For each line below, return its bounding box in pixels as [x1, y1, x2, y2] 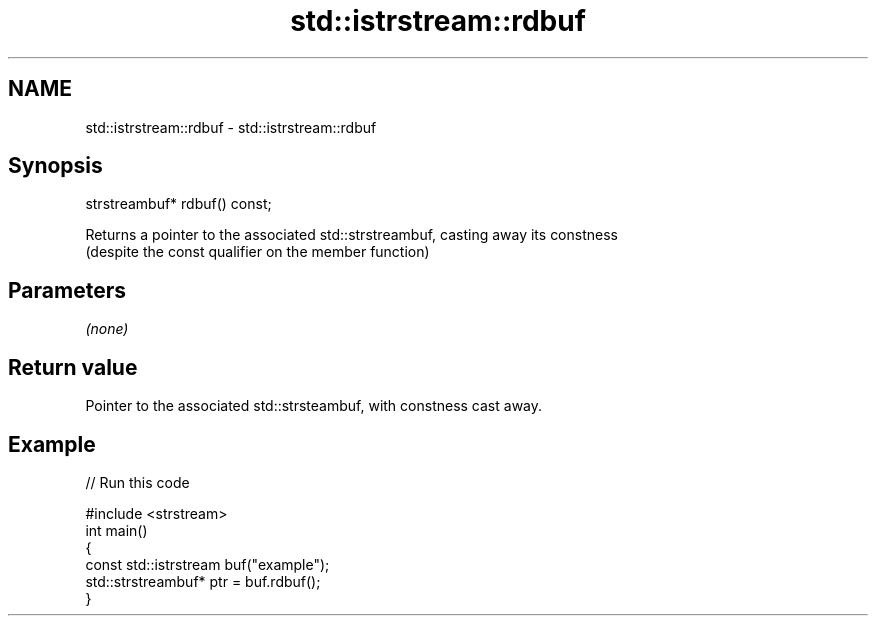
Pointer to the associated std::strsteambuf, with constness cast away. [85, 397, 543, 415]
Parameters [8, 277, 126, 303]
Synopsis [8, 153, 103, 179]
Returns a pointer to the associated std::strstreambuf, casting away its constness [85, 226, 618, 244]
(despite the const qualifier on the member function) [85, 243, 430, 261]
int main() [85, 521, 148, 539]
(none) [85, 320, 129, 338]
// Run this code [85, 473, 190, 491]
